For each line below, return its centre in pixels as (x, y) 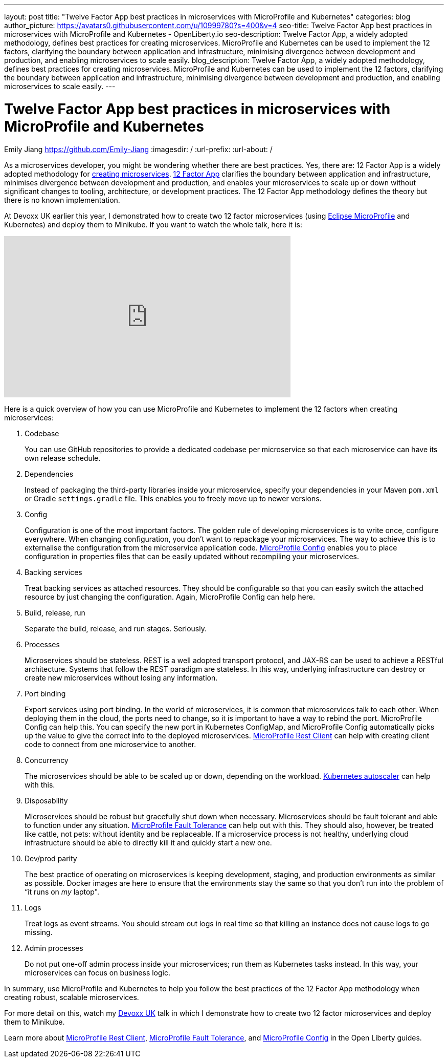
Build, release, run (55, 612)
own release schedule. (63, 458)
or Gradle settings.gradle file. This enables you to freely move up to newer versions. (173, 498)
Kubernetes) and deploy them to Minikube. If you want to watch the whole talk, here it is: (153, 224)
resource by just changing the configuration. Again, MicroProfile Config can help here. (170, 597)
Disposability (46, 800)
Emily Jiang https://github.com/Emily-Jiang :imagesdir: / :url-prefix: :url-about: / (138, 149)
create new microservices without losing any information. (121, 677)
